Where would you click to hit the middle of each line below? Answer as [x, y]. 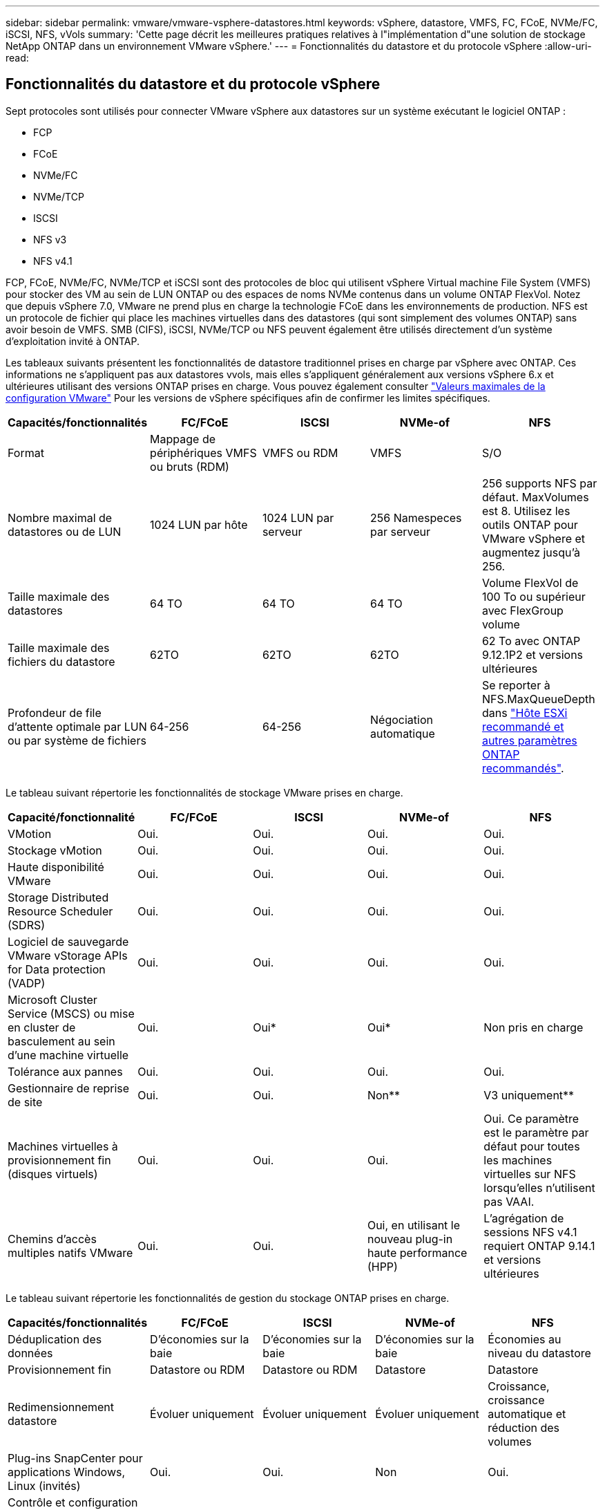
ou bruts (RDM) [190, 466]
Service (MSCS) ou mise [71, 1013]
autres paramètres [529, 740]
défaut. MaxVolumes [535, 497]
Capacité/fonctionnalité [71, 817]
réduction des [524, 1427]
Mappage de [183, 439]
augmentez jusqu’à [531, 552]
